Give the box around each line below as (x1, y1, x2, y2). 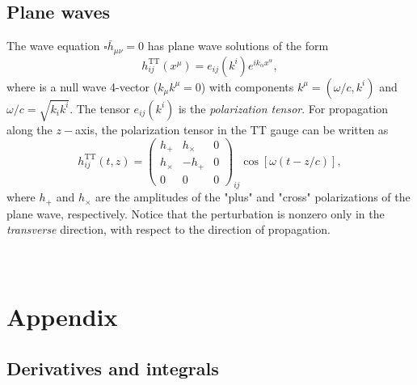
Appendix (6, 300, 118, 333)
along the (6, 121, 53, 137)
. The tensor (69, 99, 130, 116)
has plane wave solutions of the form (147, 37, 329, 54)
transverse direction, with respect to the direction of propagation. (6, 221, 331, 238)
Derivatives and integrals (6, 355, 219, 380)
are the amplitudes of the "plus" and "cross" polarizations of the (95, 188, 411, 205)
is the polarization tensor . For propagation (178, 99, 389, 116)
